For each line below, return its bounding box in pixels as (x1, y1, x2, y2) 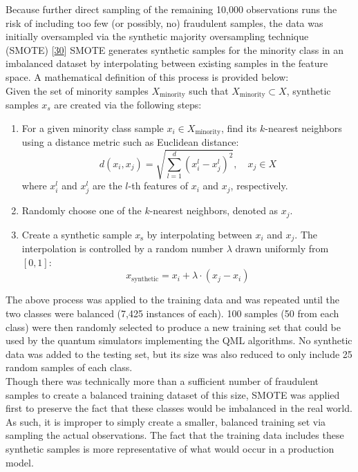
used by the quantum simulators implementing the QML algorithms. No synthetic (6, 333, 352, 348)
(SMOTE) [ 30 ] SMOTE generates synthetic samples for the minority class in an (6, 42, 344, 57)
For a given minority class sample (21, 120, 164, 135)
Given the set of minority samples (6, 83, 149, 97)
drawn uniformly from (235, 241, 329, 256)
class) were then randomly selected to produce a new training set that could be (6, 319, 341, 334)
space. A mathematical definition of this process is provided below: (6, 69, 289, 84)
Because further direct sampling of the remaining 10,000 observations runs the (6, 2, 337, 16)
